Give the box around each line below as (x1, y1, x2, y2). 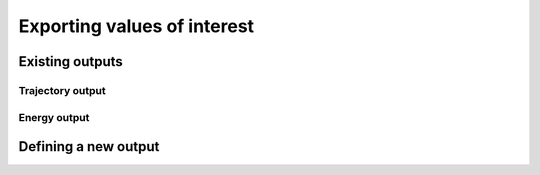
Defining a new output (18, 138, 160, 155)
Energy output (18, 110, 90, 124)
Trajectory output (18, 83, 106, 97)
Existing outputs (18, 53, 124, 70)
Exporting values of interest (18, 15, 255, 37)
